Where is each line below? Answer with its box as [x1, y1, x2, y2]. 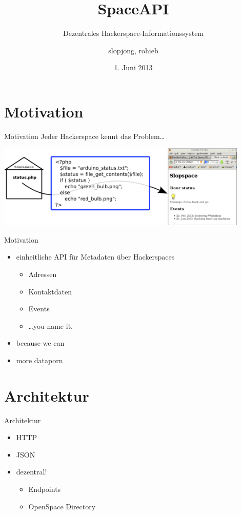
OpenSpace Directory [28, 501, 96, 511]
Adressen [28, 268, 57, 279]
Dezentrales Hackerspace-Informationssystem [63, 28, 204, 38]
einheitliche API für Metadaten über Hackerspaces [16, 251, 175, 262]
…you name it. [28, 320, 73, 331]
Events [28, 303, 50, 314]
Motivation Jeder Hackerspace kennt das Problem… [4, 130, 165, 141]
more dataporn [16, 354, 63, 365]
